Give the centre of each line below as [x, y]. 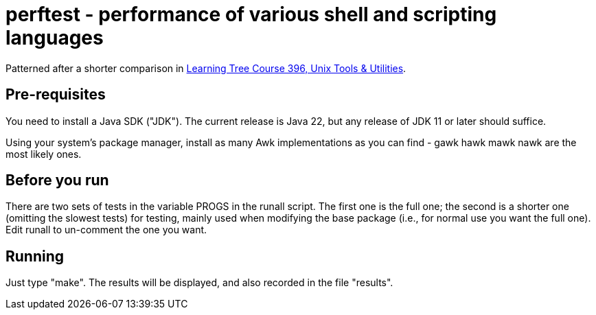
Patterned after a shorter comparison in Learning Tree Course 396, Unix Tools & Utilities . [206, 68]
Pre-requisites [56, 95]
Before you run [57, 180]
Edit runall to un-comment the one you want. [106, 230]
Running [35, 256]
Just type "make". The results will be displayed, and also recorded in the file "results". [199, 283]
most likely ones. [44, 154]
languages [55, 38]
